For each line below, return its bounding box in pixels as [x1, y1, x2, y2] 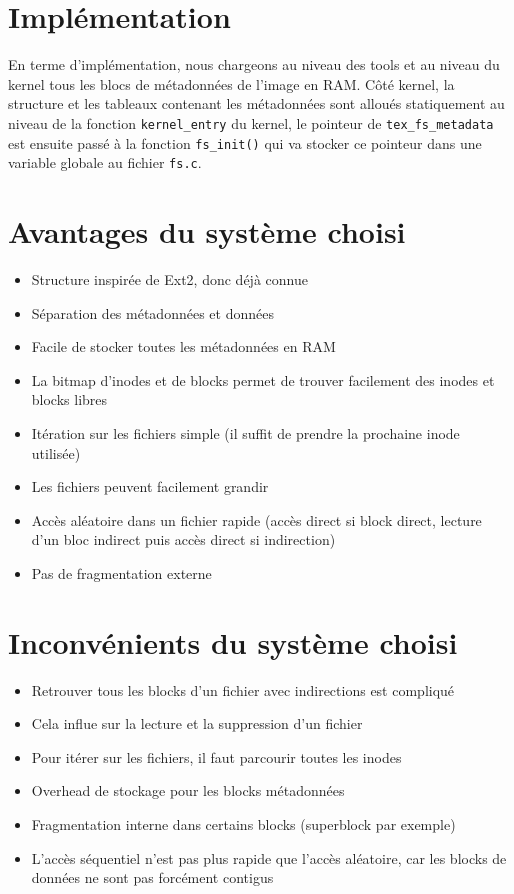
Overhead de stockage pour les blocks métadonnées [31, 780, 345, 801]
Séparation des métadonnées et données [31, 302, 274, 323]
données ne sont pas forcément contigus [31, 867, 274, 888]
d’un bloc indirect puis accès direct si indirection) [31, 529, 336, 550]
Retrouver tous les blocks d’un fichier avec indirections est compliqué [31, 679, 455, 700]
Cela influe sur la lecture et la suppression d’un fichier [31, 713, 363, 734]
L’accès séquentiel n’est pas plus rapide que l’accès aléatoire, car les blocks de [31, 847, 507, 868]
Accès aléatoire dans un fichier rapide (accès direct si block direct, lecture [31, 509, 482, 530]
